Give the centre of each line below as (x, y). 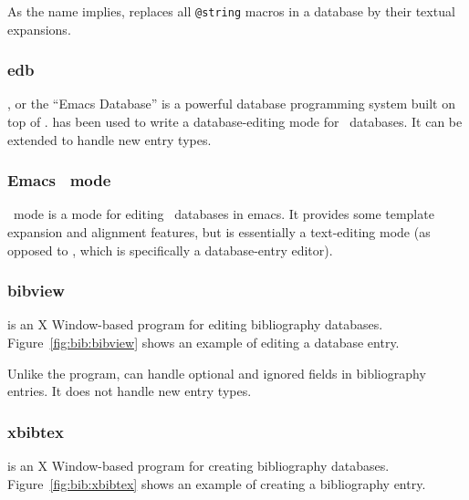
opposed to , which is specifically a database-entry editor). (170, 250)
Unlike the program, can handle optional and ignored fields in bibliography (217, 373)
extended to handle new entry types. (109, 139)
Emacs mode (59, 180)
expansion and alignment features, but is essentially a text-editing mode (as (219, 232)
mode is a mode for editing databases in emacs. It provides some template (224, 214)
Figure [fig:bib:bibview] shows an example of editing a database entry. (203, 343)
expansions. (39, 29)
